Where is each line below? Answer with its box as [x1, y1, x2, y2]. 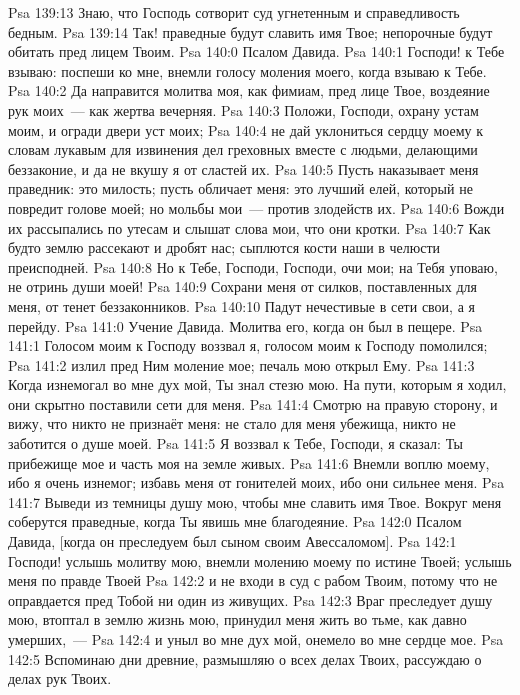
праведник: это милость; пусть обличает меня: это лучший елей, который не [8, 178, 473, 199]
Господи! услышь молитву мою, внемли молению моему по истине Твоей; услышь [8, 550, 512, 571]
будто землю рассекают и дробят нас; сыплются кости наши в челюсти [8, 237, 441, 258]
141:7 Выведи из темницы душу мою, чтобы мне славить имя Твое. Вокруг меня [8, 491, 502, 512]
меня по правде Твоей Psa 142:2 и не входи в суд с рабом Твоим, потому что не [8, 570, 498, 591]
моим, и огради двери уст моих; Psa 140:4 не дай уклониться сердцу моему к [8, 119, 484, 140]
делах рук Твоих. [8, 668, 112, 689]
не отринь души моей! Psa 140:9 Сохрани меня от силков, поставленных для [8, 276, 477, 297]
